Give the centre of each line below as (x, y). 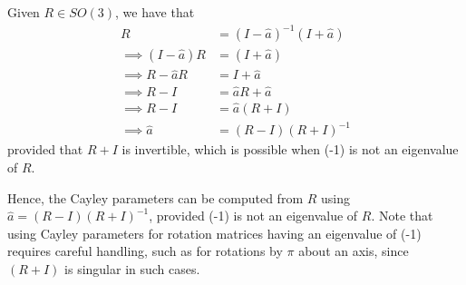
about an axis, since (354, 251)
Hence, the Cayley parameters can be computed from (155, 197)
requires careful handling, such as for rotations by (145, 251)
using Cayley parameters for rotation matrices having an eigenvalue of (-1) (214, 233)
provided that (45, 149)
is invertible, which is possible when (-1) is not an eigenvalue (290, 149)
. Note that (402, 216)
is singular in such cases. (132, 269)
